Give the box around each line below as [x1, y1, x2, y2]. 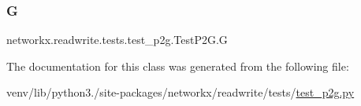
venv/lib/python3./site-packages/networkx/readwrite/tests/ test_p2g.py [6, 84, 355, 101]
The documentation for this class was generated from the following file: [6, 57, 349, 74]
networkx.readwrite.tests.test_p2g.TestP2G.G [6, 31, 228, 48]
